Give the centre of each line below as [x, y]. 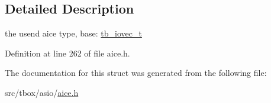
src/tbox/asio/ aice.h [42, 92]
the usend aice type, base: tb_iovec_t [73, 33]
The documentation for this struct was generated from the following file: [136, 73]
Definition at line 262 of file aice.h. [67, 53]
